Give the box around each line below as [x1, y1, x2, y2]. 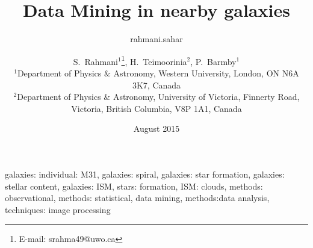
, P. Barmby [190, 55, 237, 67]
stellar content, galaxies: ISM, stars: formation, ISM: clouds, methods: [5, 179, 263, 192]
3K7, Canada [132, 78, 181, 91]
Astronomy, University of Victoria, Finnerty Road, [113, 90, 300, 103]
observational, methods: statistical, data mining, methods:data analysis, [5, 191, 270, 204]
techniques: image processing [5, 203, 111, 215]
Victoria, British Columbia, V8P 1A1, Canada [71, 102, 242, 114]
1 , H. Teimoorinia [121, 53, 187, 67]
